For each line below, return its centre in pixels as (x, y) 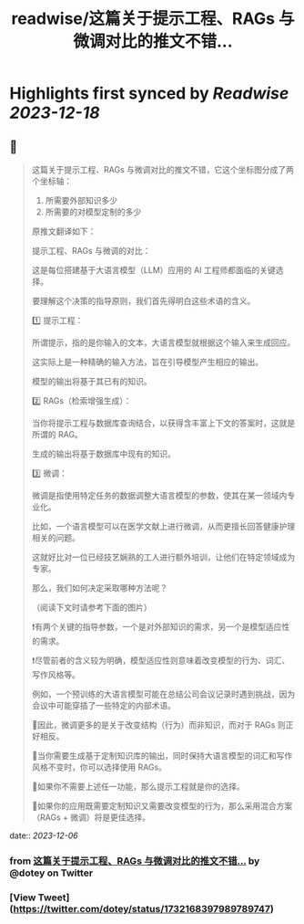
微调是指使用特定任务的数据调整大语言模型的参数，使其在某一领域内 (159, 495)
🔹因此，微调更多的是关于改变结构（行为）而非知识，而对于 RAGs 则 (158, 725)
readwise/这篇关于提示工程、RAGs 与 (153, 19)
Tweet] (54, 898)
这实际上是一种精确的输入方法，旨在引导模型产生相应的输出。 (147, 362)
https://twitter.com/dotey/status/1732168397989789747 (142, 908)
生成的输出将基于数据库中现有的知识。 (103, 454)
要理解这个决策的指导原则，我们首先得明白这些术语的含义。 (143, 301)
